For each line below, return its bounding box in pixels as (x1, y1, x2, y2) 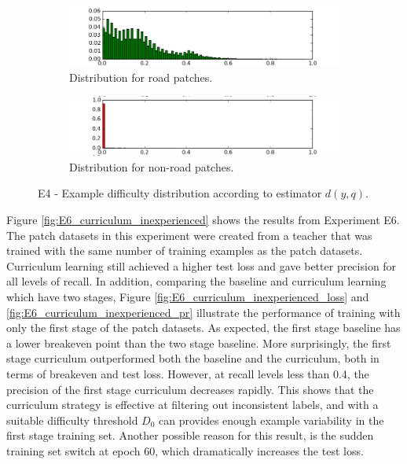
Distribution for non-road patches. (69, 158, 234, 175)
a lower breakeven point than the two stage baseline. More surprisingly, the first (6, 334, 391, 351)
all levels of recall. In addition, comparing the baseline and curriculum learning (6, 273, 387, 289)
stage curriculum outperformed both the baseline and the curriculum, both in (6, 350, 379, 366)
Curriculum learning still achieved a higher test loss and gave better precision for (6, 257, 397, 274)
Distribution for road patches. (69, 68, 213, 85)
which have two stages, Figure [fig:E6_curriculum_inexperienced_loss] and (6, 288, 369, 304)
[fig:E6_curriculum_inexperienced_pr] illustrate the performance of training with (6, 304, 401, 320)
